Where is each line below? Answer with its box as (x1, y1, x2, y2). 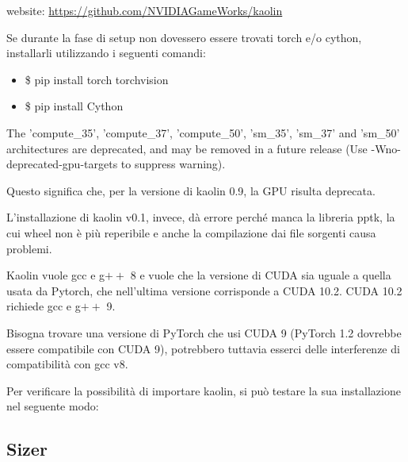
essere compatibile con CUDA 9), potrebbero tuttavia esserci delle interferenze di (6, 340, 400, 356)
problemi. (6, 240, 52, 256)
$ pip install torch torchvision (25, 71, 169, 87)
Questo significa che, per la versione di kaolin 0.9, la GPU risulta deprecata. (6, 182, 376, 198)
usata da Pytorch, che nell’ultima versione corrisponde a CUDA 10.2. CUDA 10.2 (6, 282, 402, 298)
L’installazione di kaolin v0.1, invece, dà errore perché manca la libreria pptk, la (6, 209, 395, 225)
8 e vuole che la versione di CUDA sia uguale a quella (130, 267, 391, 283)
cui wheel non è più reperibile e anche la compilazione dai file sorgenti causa (6, 224, 376, 241)
